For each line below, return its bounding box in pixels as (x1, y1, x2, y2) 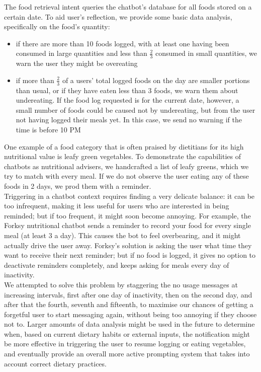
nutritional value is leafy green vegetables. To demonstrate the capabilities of (4, 151, 241, 162)
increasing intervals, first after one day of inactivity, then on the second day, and (4, 289, 252, 300)
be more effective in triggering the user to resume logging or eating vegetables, (4, 338, 246, 349)
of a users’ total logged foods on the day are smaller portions (62, 75, 250, 85)
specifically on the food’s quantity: (4, 21, 110, 32)
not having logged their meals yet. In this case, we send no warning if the (16, 114, 242, 125)
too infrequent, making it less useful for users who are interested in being (4, 200, 229, 211)
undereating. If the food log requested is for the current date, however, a (16, 95, 239, 105)
